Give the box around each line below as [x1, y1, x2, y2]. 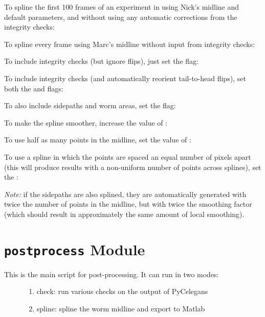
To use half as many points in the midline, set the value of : [4, 134, 191, 145]
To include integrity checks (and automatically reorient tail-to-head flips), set [4, 72, 246, 83]
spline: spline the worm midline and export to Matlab [36, 303, 205, 313]
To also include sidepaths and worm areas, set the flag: [4, 100, 176, 111]
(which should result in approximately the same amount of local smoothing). [4, 208, 245, 219]
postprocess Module [4, 238, 145, 259]
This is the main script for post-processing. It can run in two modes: [4, 269, 219, 279]
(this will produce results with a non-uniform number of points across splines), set [4, 161, 261, 172]
